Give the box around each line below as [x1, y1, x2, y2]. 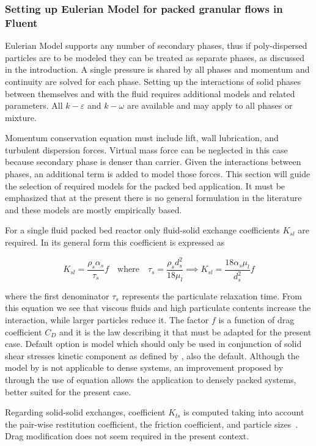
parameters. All [5, 99, 63, 112]
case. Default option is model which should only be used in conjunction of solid [5, 337, 302, 350]
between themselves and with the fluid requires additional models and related [5, 87, 295, 100]
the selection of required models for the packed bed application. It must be [5, 179, 285, 192]
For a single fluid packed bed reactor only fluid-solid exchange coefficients [5, 224, 280, 236]
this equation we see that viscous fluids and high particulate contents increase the [5, 301, 311, 314]
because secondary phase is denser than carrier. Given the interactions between [5, 155, 301, 168]
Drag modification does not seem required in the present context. [5, 430, 249, 442]
